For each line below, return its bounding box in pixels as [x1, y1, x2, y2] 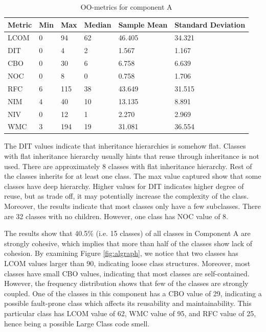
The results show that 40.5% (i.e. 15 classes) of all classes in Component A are [4, 228, 251, 239]
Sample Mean [118, 19, 168, 30]
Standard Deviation [174, 19, 246, 30]
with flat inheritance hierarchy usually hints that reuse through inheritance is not [4, 151, 259, 161]
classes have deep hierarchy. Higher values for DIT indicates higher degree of [4, 180, 244, 191]
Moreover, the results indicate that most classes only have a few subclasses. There [4, 201, 261, 211]
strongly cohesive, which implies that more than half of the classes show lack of [4, 238, 253, 248]
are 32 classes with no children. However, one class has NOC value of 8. [4, 210, 229, 221]
